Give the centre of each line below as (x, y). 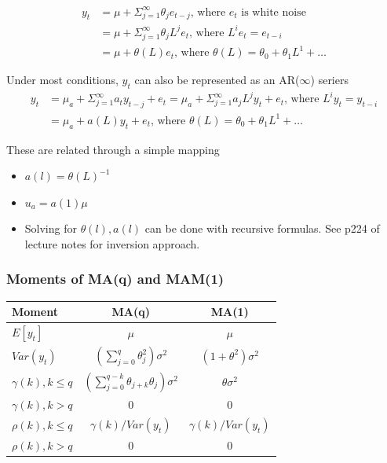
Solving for (51, 228)
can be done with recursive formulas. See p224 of (262, 228)
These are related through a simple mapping (113, 149)
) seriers (329, 80)
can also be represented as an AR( (217, 80)
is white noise (274, 12)
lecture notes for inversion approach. (112, 243)
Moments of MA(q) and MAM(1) (115, 279)
